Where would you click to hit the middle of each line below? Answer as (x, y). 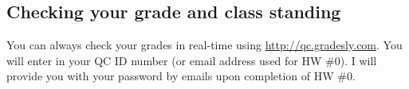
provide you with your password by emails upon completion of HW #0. (181, 76)
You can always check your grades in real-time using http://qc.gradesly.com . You (204, 45)
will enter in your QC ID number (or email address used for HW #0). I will (192, 60)
